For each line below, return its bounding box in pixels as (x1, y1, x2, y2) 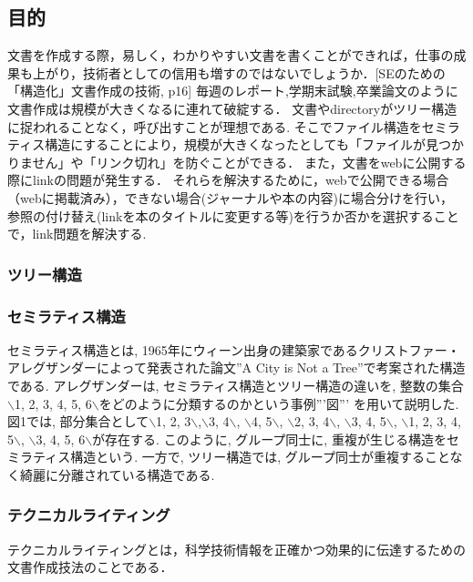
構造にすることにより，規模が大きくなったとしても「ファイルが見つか (45, 135, 464, 154)
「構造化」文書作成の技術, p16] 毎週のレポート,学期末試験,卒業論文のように (7, 81, 458, 100)
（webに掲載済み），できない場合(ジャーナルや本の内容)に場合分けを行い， (7, 188, 453, 207)
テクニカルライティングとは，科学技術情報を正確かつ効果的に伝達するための (7, 539, 466, 558)
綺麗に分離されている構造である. (19, 465, 215, 484)
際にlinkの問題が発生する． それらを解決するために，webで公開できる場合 (7, 170, 449, 189)
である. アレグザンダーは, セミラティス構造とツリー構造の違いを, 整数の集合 (7, 375, 464, 394)
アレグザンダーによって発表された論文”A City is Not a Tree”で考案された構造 (7, 358, 466, 377)
